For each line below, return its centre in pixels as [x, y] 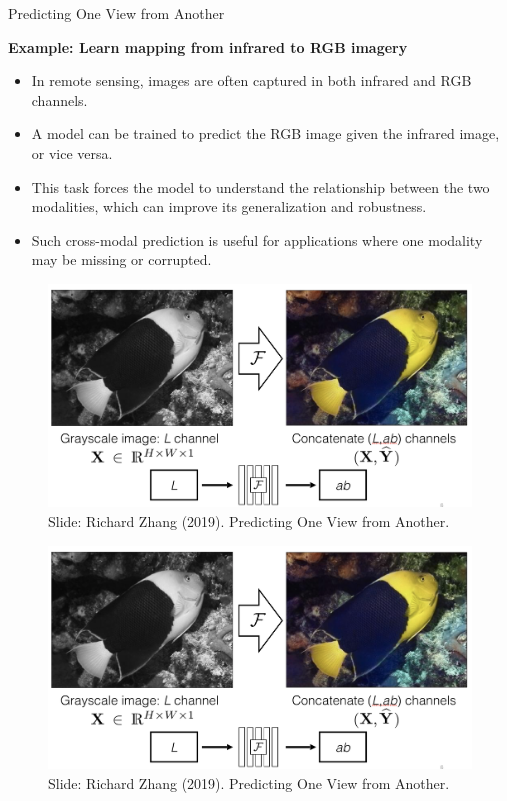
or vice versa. [72, 152]
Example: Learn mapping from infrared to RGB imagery [208, 46]
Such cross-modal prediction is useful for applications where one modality [257, 239]
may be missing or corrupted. [121, 259]
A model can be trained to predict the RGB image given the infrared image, [265, 133]
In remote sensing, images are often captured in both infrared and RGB [251, 80]
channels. [59, 99]
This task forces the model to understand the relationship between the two [260, 186]
